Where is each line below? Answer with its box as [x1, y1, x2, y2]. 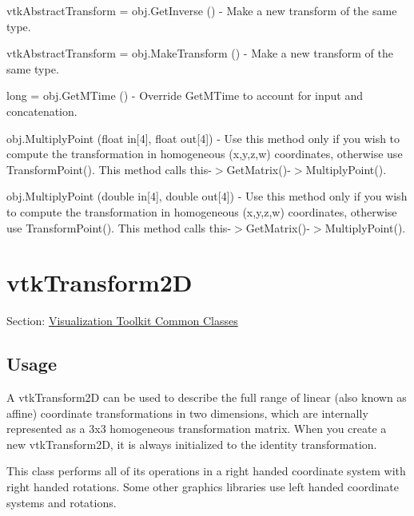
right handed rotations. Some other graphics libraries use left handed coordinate [6, 478, 400, 495]
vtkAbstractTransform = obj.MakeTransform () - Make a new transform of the [6, 45, 393, 62]
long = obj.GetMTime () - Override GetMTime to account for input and [6, 87, 364, 104]
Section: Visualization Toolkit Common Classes [6, 312, 238, 329]
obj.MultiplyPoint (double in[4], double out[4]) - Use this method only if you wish [6, 188, 408, 204]
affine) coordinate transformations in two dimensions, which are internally [6, 404, 368, 421]
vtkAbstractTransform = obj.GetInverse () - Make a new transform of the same [6, 2, 397, 18]
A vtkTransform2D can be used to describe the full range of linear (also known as [6, 389, 407, 406]
